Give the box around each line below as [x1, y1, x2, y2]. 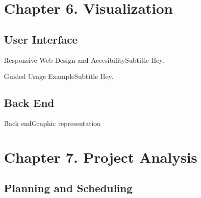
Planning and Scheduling [4, 180, 133, 196]
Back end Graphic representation [4, 118, 101, 128]
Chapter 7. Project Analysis [4, 147, 198, 167]
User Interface [4, 31, 78, 47]
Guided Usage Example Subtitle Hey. [4, 71, 114, 81]
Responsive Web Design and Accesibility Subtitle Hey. [4, 54, 164, 65]
